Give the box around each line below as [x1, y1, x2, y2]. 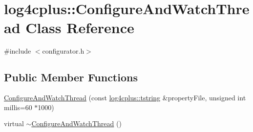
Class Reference [25, 18, 134, 38]
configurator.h [42, 46, 84, 56]
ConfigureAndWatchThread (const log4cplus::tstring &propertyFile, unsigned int [4, 93, 246, 103]
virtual [4, 118, 24, 129]
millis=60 [4, 102, 32, 112]
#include [4, 46, 31, 56]
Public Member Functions [4, 70, 138, 85]
